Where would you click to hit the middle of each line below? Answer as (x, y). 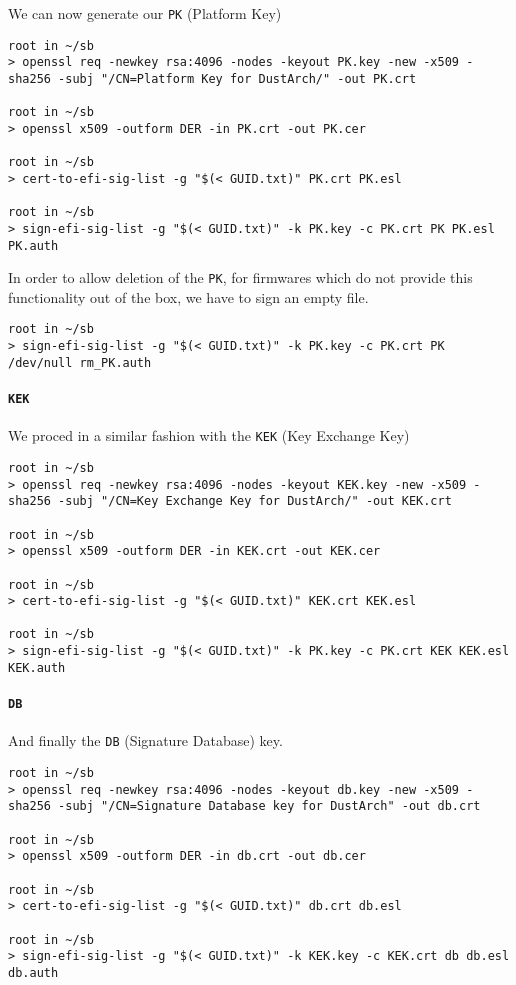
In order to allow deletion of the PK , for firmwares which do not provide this (240, 277)
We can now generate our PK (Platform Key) (145, 13)
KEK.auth (37, 667)
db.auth (33, 972)
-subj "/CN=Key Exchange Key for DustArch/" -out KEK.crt (255, 501)
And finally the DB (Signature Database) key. (145, 740)
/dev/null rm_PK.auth (80, 362)
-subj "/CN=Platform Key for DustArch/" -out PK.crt (237, 78)
